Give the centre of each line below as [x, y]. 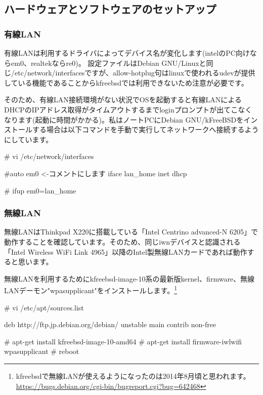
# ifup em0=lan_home [40, 190]
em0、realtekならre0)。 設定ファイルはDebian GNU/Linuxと [108, 63]
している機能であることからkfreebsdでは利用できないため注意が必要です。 [126, 82]
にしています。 [29, 139]
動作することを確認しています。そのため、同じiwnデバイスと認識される [122, 241]
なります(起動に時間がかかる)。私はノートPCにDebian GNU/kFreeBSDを [124, 119]
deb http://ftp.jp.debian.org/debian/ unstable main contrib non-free [110, 324]
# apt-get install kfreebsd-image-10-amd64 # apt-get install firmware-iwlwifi [123, 341]
